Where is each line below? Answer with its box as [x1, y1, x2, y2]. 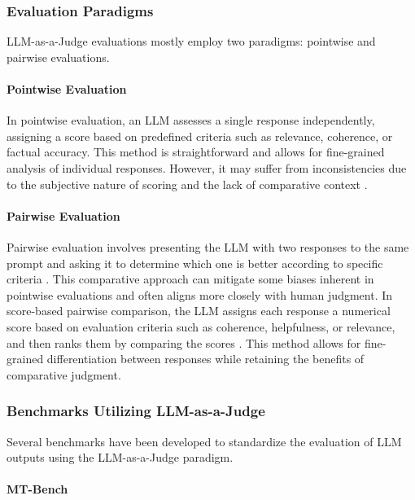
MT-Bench [7, 480, 68, 498]
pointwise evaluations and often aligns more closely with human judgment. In [7, 286, 393, 303]
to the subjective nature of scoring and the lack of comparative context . [7, 175, 368, 192]
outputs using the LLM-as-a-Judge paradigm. [7, 449, 234, 466]
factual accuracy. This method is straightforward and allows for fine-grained [7, 143, 385, 160]
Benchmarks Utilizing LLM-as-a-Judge [7, 401, 265, 421]
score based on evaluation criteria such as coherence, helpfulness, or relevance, [7, 318, 395, 335]
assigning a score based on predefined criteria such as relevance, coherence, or [7, 127, 393, 144]
